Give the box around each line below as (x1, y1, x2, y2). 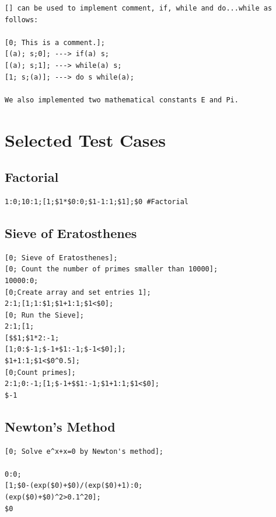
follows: (5, 15, 39, 24)
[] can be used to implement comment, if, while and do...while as (5, 4, 272, 12)
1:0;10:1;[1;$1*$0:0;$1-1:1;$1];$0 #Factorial (5, 197, 188, 206)
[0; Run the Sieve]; (5, 311, 85, 319)
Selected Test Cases (5, 127, 166, 151)
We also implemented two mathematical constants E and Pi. (5, 95, 239, 104)
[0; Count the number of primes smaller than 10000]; (5, 265, 218, 274)
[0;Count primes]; (5, 368, 76, 377)
